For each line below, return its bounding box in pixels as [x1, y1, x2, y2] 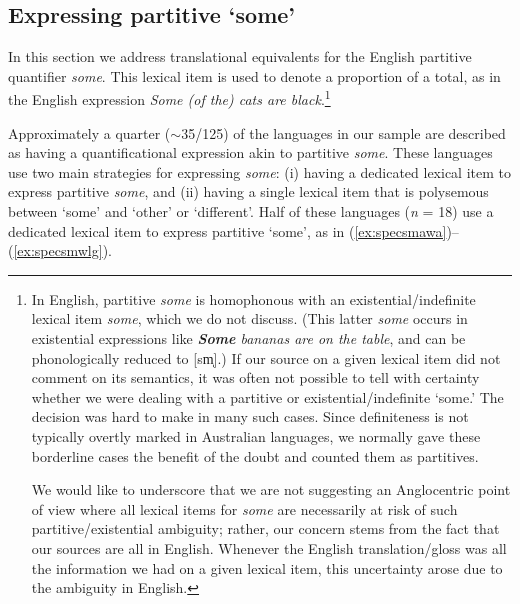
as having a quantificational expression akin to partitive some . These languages [8, 142, 493, 163]
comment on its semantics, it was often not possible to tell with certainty [31, 367, 480, 388]
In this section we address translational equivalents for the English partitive [8, 46, 472, 67]
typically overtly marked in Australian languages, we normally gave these [31, 425, 481, 446]
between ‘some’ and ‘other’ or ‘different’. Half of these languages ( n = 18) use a [8, 201, 494, 222]
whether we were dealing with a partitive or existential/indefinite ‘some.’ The [31, 386, 504, 407]
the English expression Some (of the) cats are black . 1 [8, 86, 331, 110]
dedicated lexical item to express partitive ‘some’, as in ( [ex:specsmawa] [8, 220, 447, 241]
